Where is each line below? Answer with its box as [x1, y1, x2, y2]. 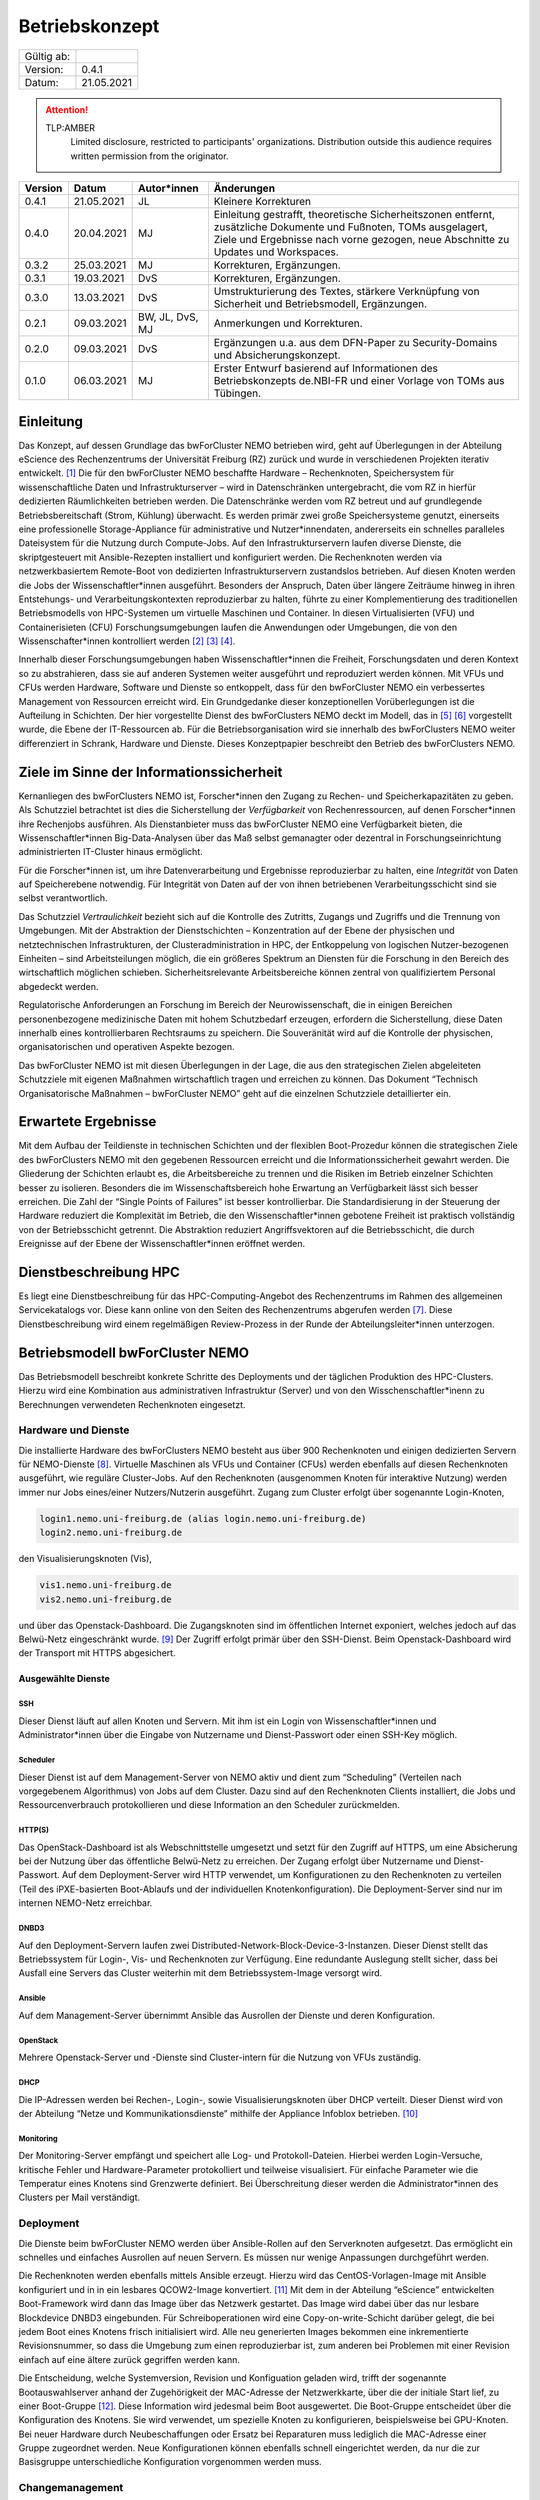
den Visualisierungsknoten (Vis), [18, 1553, 152, 1565]
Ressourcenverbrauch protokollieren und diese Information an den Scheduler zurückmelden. [18, 1799, 400, 1811]
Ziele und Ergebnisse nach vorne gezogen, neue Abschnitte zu [213, 233, 510, 247]
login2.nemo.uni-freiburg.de [39, 1527, 183, 1539]
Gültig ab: [24, 49, 71, 63]
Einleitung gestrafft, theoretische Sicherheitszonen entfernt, [213, 208, 495, 222]
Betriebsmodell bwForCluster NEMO [18, 1344, 250, 1361]
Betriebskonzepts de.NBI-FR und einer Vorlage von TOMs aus [213, 374, 505, 388]
